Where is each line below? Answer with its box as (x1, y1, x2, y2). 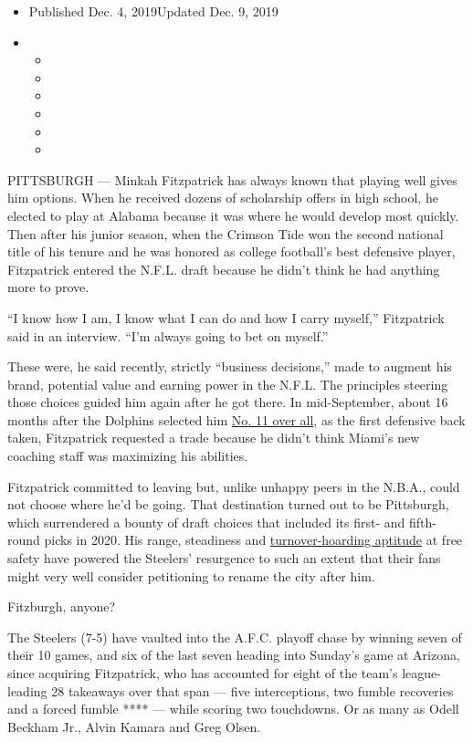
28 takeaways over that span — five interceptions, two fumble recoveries (51, 681, 454, 700)
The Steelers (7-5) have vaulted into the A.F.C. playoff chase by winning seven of (7, 627, 462, 646)
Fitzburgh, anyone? (7, 597, 116, 616)
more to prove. (7, 277, 89, 297)
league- (402, 664, 441, 682)
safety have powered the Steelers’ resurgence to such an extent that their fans (7, 549, 441, 568)
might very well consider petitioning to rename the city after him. (7, 566, 375, 585)
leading (7, 681, 47, 700)
